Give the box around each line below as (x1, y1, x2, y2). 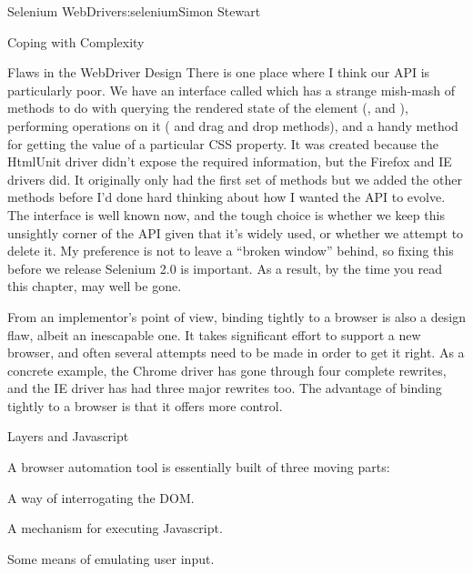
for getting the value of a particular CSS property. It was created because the (7, 134, 439, 153)
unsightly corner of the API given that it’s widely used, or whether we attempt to (7, 223, 464, 242)
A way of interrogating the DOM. (7, 488, 195, 507)
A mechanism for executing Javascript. (7, 519, 223, 538)
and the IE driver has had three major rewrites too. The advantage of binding (7, 378, 442, 398)
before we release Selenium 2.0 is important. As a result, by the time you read (7, 258, 443, 277)
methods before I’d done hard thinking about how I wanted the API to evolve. (7, 187, 446, 206)
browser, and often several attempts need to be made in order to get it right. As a (7, 343, 465, 362)
